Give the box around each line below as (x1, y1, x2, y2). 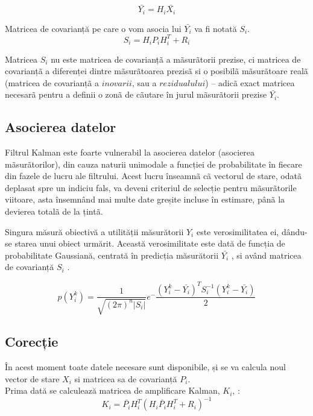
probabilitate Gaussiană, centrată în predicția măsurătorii (5, 248, 219, 261)
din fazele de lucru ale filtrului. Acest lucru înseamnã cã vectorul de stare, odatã (5, 169, 302, 182)
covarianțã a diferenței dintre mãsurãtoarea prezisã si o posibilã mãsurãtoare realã (5, 65, 308, 77)
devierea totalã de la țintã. (5, 205, 103, 218)
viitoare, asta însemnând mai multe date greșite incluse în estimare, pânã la (5, 193, 285, 206)
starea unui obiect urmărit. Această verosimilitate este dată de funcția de (14, 237, 285, 250)
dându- (281, 225, 308, 238)
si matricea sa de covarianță (74, 372, 177, 385)
